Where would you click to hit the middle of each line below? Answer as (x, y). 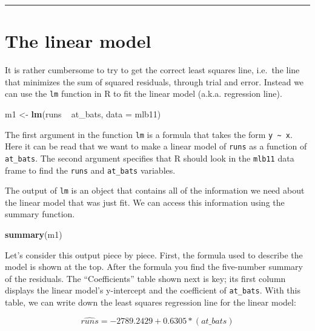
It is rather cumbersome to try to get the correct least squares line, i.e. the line (152, 70)
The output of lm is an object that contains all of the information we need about (155, 190)
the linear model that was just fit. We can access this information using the (145, 202)
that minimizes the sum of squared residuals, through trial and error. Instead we (154, 81)
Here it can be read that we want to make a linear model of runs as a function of (156, 146)
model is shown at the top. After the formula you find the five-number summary (154, 267)
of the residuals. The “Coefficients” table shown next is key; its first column (145, 278)
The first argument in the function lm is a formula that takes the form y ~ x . (149, 134)
